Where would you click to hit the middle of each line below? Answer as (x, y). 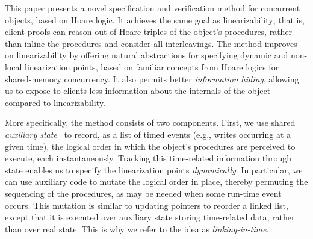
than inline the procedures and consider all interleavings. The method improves (151, 43)
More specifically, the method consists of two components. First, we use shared (150, 123)
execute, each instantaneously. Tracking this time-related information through (148, 158)
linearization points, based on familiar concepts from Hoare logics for (152, 67)
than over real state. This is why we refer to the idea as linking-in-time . (137, 228)
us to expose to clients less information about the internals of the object (138, 91)
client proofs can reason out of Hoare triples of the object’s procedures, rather (149, 32)
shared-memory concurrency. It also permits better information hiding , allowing (152, 79)
